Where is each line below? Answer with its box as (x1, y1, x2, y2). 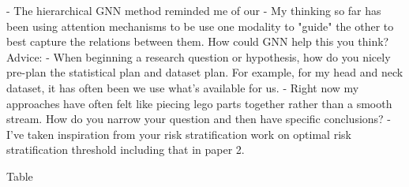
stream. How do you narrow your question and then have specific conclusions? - (6, 110, 392, 127)
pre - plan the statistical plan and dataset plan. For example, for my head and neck (6, 64, 403, 80)
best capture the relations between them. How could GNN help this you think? (6, 33, 389, 50)
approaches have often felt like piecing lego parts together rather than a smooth (6, 95, 392, 111)
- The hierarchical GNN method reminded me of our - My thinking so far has (6, 2, 381, 18)
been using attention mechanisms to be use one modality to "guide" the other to (6, 17, 394, 34)
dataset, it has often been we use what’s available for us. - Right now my (6, 79, 359, 95)
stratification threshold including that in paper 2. (6, 141, 245, 158)
